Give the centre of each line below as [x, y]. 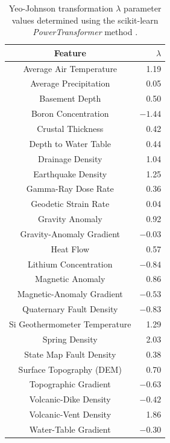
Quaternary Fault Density [70, 309]
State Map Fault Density [70, 354]
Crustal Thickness [70, 128]
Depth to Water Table [70, 143]
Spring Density [70, 339]
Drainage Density [70, 158]
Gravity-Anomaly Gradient [70, 233]
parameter [143, 8]
